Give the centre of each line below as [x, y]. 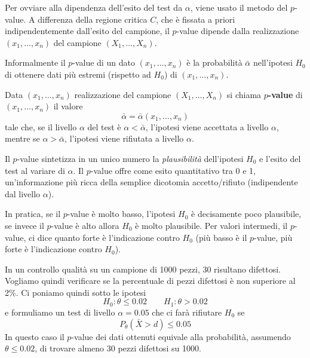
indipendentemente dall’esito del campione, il [87, 31]
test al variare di [35, 170]
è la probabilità [214, 62]
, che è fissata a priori [196, 19]
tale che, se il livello [41, 126]
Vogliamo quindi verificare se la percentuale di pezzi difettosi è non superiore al [150, 281]
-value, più [273, 237]
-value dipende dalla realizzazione [238, 31]
